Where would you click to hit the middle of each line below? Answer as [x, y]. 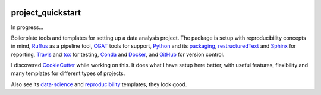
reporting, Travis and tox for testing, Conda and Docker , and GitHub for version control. [118, 54]
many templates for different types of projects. [68, 73]
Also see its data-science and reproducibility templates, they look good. [99, 84]
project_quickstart [46, 13]
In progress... [27, 27]
